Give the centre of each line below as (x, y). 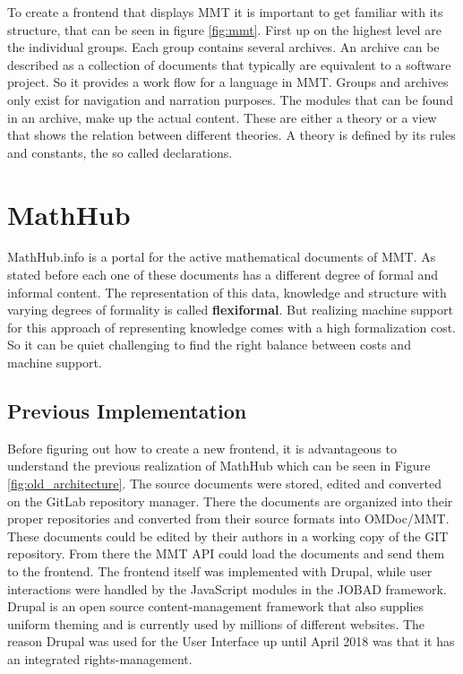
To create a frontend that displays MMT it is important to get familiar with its (225, 12)
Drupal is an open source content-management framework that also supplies (216, 606)
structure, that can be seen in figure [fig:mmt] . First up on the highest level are (224, 29)
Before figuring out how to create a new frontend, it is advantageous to (202, 448)
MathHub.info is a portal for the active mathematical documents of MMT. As (222, 257)
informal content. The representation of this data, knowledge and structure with (227, 292)
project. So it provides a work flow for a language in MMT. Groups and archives (228, 82)
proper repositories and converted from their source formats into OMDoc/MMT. (228, 518)
